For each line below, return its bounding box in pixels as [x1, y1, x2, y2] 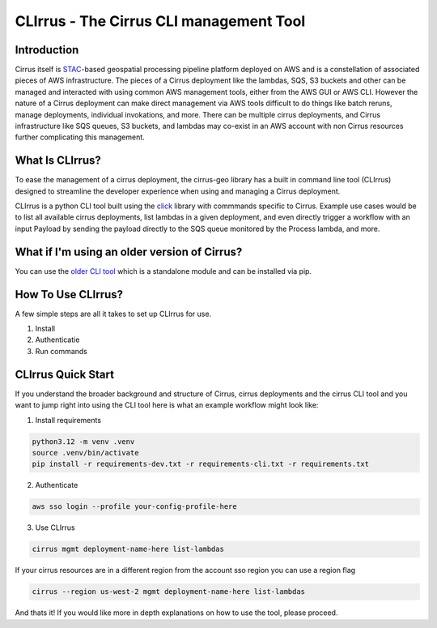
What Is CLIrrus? [15, 154, 101, 168]
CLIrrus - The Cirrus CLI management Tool [15, 12, 306, 30]
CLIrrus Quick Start [15, 367, 115, 381]
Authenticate [35, 481, 78, 490]
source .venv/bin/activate [32, 448, 139, 457]
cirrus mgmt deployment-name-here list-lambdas [32, 545, 224, 554]
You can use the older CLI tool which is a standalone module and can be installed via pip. [15, 266, 312, 276]
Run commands [35, 346, 88, 356]
